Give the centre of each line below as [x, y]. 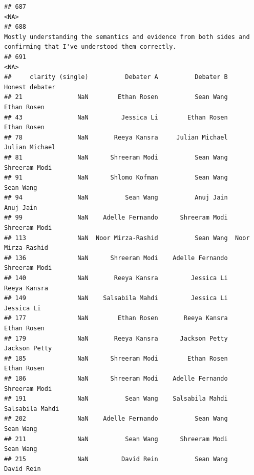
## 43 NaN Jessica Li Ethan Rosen [116, 117]
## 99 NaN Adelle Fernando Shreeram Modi [116, 218]
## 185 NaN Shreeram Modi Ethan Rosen [116, 358]
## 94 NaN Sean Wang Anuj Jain [116, 198]
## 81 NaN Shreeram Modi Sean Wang [116, 157]
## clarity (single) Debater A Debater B [116, 77]
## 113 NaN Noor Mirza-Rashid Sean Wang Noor [127, 238]
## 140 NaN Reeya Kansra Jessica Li [116, 278]
